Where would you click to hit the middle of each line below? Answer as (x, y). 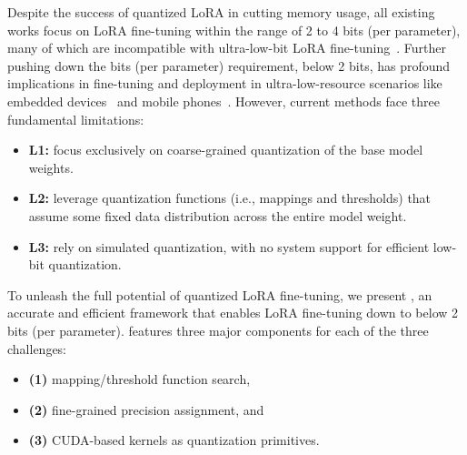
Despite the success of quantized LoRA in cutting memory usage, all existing (221, 12)
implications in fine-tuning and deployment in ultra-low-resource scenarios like (225, 83)
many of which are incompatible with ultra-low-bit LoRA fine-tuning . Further (227, 48)
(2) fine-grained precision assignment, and (146, 409)
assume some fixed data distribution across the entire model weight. (218, 215)
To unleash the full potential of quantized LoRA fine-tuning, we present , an (220, 294)
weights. (51, 167)
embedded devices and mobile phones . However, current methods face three (224, 101)
